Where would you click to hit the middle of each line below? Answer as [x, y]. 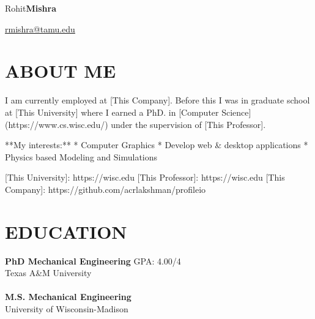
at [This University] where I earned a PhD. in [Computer [112, 112]
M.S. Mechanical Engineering [68, 297]
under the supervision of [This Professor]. [188, 124]
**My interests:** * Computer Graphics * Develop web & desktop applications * [157, 145]
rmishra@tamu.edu [40, 28]
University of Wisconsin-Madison [67, 308]
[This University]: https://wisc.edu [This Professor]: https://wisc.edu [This [145, 177]
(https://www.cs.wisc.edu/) [57, 124]
